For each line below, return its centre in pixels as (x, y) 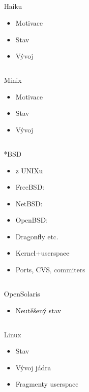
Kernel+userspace (42, 253)
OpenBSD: (32, 220)
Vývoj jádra (33, 367)
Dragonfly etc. (37, 236)
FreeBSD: (30, 187)
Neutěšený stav (38, 310)
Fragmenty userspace (47, 384)
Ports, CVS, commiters (50, 270)
